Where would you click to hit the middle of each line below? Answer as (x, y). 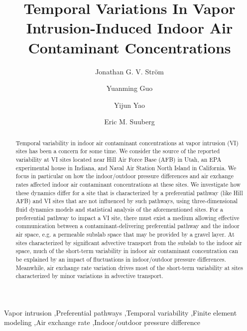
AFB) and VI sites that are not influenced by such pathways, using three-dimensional (127, 201)
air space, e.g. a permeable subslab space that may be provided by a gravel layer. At (125, 234)
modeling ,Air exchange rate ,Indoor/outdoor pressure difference (102, 322)
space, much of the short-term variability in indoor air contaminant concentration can (127, 251)
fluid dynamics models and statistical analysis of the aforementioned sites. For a (120, 209)
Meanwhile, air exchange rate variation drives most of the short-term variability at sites (129, 267)
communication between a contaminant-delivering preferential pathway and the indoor (127, 226)
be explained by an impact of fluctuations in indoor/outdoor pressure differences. (121, 259)
